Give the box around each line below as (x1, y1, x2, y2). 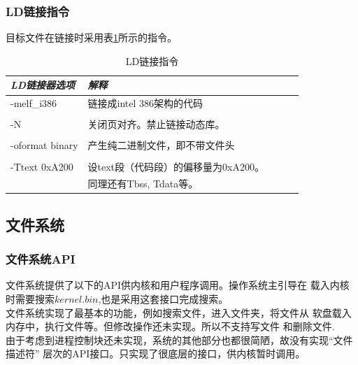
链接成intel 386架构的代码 (87, 96, 203, 110)
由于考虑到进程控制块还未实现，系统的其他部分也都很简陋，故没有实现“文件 (6, 332, 353, 347)
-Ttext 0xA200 (10, 159, 73, 173)
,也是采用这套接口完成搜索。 (98, 292, 229, 306)
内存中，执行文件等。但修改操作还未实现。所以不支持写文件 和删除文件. (6, 319, 335, 334)
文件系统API (6, 250, 76, 268)
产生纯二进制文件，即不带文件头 (87, 138, 235, 152)
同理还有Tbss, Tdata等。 (87, 176, 199, 191)
